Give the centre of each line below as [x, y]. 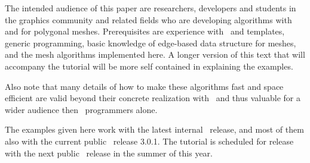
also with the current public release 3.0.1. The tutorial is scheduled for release [149, 141]
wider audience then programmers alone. [81, 109]
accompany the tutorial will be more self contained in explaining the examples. [149, 66]
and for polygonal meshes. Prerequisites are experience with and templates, [145, 31]
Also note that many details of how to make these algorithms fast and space [144, 86]
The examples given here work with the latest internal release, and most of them [154, 129]
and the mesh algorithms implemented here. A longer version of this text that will [155, 54]
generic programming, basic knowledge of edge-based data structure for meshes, [151, 43]
